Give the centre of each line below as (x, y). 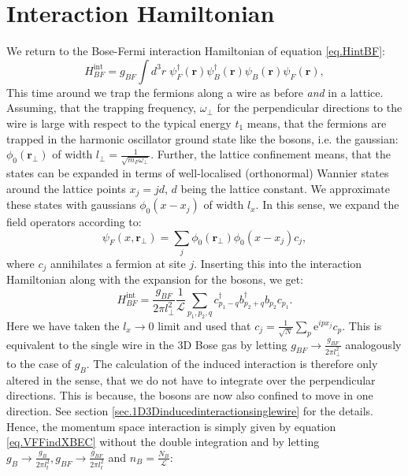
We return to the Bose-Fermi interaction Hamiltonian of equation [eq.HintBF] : (196, 51)
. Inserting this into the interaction (278, 264)
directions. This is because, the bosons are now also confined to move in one (190, 395)
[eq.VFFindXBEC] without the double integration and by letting (163, 442)
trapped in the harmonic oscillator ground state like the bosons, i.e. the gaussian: (202, 138)
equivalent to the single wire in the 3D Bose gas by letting (147, 344)
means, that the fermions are (317, 123)
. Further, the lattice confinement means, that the (271, 154)
